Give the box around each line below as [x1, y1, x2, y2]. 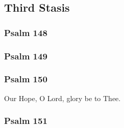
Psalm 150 [4, 73, 47, 85]
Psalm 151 [4, 114, 47, 127]
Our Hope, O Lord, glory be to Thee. [4, 92, 121, 103]
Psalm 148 [4, 26, 47, 39]
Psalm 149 [4, 49, 47, 62]
